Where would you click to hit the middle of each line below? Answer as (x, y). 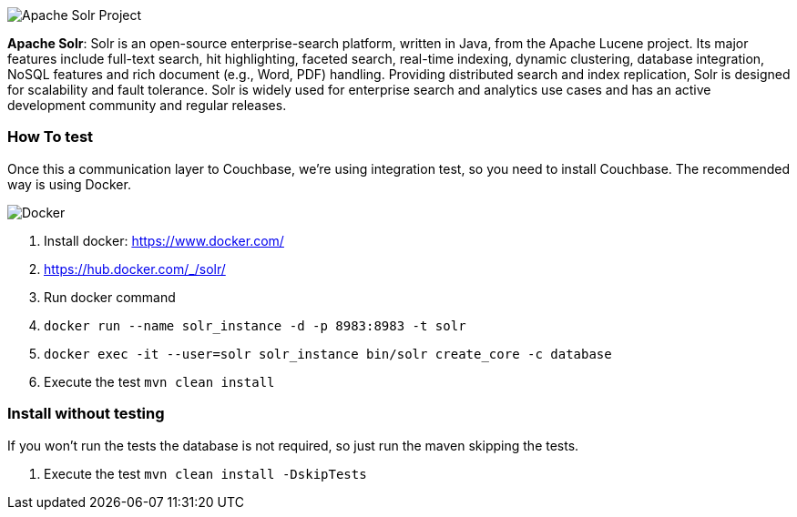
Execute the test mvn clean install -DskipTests (205, 473)
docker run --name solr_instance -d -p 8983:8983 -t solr (255, 325)
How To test (51, 137)
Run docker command (110, 297)
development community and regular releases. (147, 105)
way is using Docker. (69, 184)
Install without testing (86, 414)
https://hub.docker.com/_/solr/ (135, 269)
